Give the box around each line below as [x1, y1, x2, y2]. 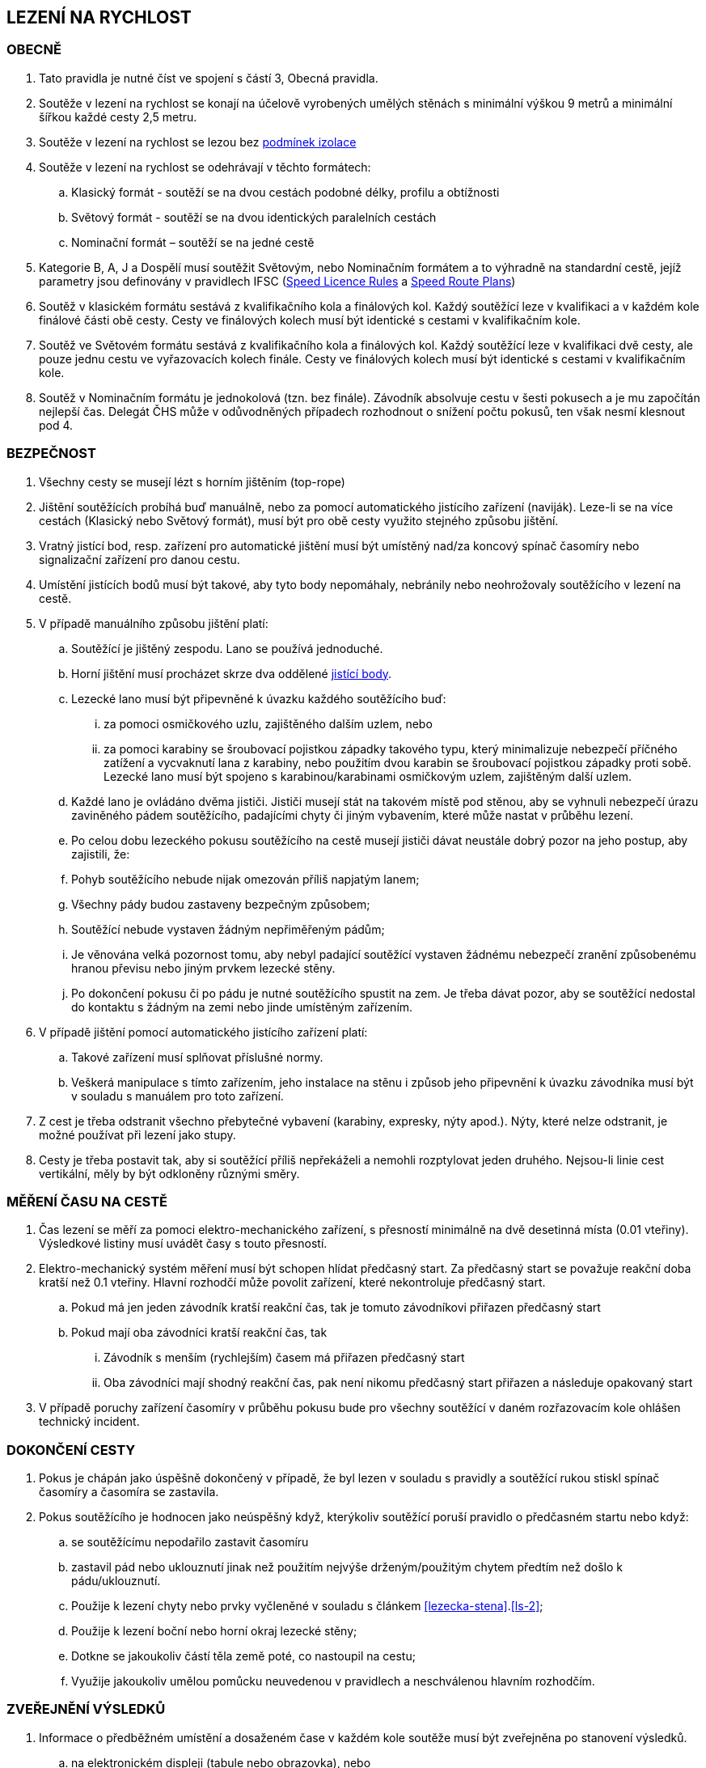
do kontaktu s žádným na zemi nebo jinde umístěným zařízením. [71, 999, 413, 1014]
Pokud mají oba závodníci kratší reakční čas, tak [71, 1325, 328, 1340]
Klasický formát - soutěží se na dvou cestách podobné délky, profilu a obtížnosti [71, 184, 500, 199]
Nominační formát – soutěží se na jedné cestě [71, 235, 315, 249]
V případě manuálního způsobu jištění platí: [39, 616, 268, 630]
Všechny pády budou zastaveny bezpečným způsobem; [71, 897, 370, 911]
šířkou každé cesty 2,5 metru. [39, 109, 197, 124]
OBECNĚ [6, 41, 61, 58]
